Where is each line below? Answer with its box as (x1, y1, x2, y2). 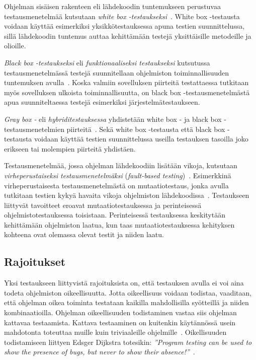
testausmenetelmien (4, 123, 64, 134)
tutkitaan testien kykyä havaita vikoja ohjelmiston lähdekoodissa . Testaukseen (4, 190, 249, 200)
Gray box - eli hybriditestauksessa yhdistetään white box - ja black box (4, 113, 222, 124)
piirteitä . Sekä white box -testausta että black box (66, 123, 225, 134)
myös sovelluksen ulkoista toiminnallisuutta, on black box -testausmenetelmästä (4, 87, 250, 97)
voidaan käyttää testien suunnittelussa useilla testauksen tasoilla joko (34, 133, 248, 144)
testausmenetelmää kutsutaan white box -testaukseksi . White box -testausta (4, 11, 240, 21)
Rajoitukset (4, 254, 66, 269)
